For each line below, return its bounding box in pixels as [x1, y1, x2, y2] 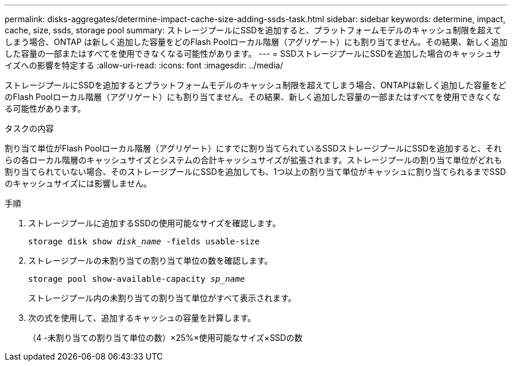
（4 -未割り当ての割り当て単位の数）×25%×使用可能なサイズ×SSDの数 [28, 333, 303, 343]
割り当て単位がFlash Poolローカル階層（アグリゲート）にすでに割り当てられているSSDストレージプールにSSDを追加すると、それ [5, 143, 502, 153]
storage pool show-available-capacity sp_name [28, 274, 245, 284]
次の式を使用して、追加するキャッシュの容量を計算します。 [28, 313, 256, 323]
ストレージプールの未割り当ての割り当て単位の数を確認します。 [28, 255, 273, 265]
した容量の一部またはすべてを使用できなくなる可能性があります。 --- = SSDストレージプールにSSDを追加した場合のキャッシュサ [5, 49, 501, 58]
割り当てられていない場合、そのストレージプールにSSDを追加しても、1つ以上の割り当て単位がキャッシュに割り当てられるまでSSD [5, 167, 506, 177]
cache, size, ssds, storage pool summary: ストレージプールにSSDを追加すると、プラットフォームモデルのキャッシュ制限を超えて [5, 25, 501, 35]
